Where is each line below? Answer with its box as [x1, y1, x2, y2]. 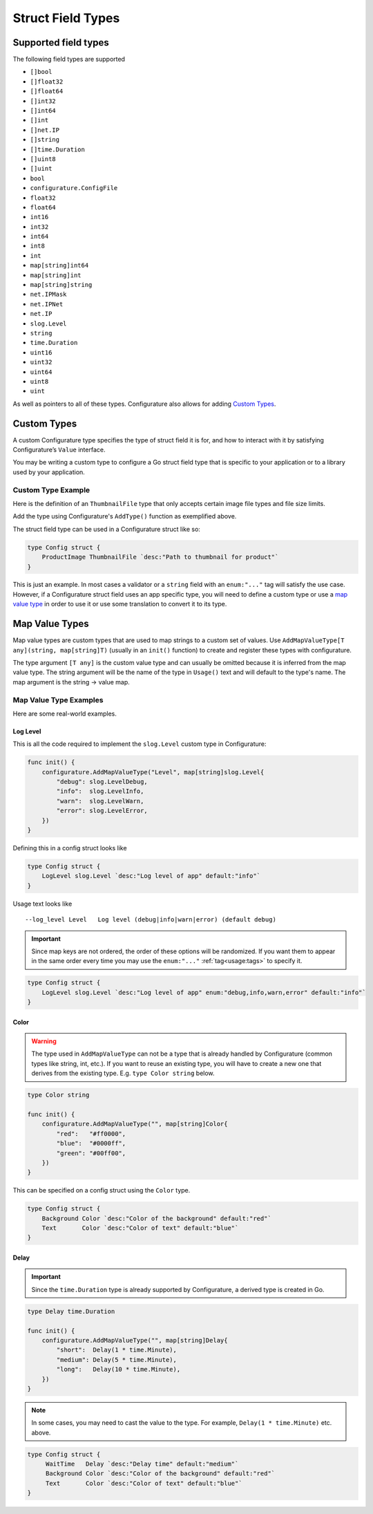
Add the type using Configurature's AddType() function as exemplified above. [12, 512, 237, 521]
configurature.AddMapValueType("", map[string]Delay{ [41, 1336, 228, 1344]
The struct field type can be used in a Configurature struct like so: [12, 525, 200, 533]
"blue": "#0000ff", [56, 1139, 126, 1148]
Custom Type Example [12, 485, 90, 494]
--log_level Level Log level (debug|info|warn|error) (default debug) [25, 916, 276, 924]
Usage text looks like [12, 899, 73, 908]
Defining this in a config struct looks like [12, 843, 127, 852]
